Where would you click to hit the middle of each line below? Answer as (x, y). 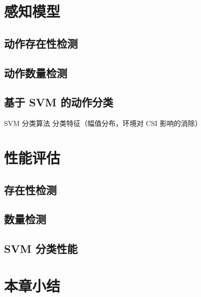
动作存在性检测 (41, 43)
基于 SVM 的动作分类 (59, 102)
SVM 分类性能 (41, 249)
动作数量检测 (36, 72)
